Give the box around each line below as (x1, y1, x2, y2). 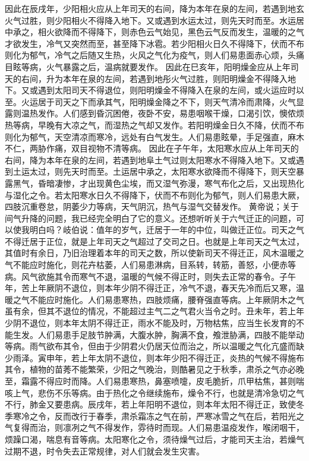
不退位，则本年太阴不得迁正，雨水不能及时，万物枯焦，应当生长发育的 (21, 317, 296, 329)
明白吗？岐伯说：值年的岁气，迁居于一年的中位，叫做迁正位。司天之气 (29, 223, 304, 236)
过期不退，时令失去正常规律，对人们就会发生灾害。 (5, 444, 204, 457)
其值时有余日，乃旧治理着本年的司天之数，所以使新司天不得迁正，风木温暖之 (5, 247, 304, 259)
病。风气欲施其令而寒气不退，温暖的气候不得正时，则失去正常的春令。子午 (5, 270, 296, 282)
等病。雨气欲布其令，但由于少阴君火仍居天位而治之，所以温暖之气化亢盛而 (5, 340, 296, 352)
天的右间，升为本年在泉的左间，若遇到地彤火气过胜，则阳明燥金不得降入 (5, 72, 288, 84)
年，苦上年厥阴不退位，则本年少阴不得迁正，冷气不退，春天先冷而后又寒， (5, 282, 296, 294)
